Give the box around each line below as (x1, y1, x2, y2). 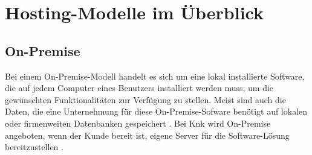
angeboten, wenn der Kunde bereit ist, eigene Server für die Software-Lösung (5, 128, 290, 141)
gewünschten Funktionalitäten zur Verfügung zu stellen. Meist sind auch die (5, 93, 286, 106)
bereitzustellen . (5, 141, 63, 153)
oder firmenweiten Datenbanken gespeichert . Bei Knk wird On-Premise (5, 116, 271, 129)
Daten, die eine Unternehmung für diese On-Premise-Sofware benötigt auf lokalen (5, 105, 308, 118)
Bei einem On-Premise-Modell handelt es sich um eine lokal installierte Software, (5, 69, 305, 82)
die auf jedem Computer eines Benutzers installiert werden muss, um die (5, 81, 274, 94)
